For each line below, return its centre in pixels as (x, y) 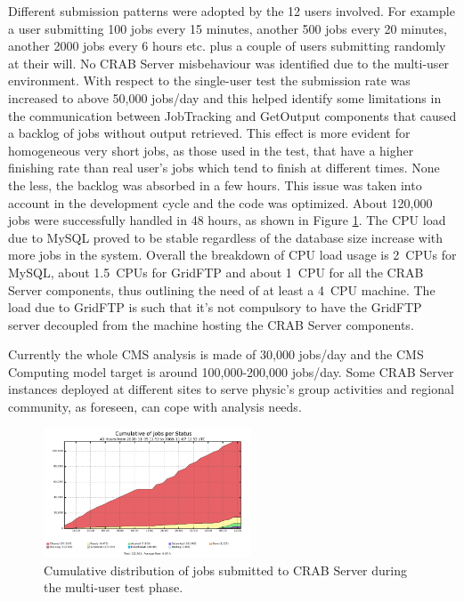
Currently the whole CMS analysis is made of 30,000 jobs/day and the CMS (216, 354)
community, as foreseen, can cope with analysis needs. (155, 407)
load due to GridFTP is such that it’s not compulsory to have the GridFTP (215, 307)
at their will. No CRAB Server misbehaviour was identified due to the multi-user (229, 63)
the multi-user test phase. (114, 587)
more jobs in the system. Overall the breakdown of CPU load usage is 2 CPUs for (232, 255)
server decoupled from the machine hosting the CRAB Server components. (211, 324)
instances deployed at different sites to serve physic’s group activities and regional (231, 389)
